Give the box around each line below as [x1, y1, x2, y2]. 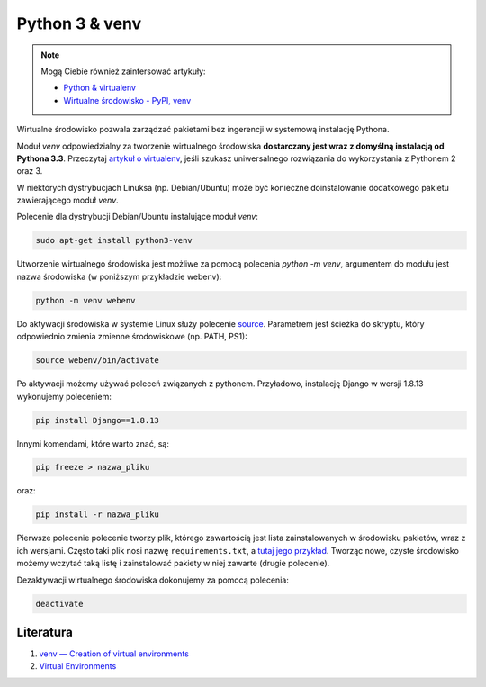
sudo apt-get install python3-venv [35, 235, 193, 246]
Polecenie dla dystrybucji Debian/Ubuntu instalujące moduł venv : [16, 212, 258, 222]
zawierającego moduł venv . [16, 194, 119, 206]
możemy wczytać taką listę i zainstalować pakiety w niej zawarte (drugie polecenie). [16, 558, 330, 569]
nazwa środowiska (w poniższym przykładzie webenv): [16, 271, 222, 282]
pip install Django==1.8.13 [35, 415, 159, 425]
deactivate [35, 599, 84, 609]
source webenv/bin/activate [35, 356, 159, 366]
